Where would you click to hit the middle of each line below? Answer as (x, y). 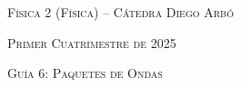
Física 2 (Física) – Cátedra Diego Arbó (120, 12)
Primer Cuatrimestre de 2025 (92, 42)
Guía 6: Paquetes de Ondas (85, 73)
